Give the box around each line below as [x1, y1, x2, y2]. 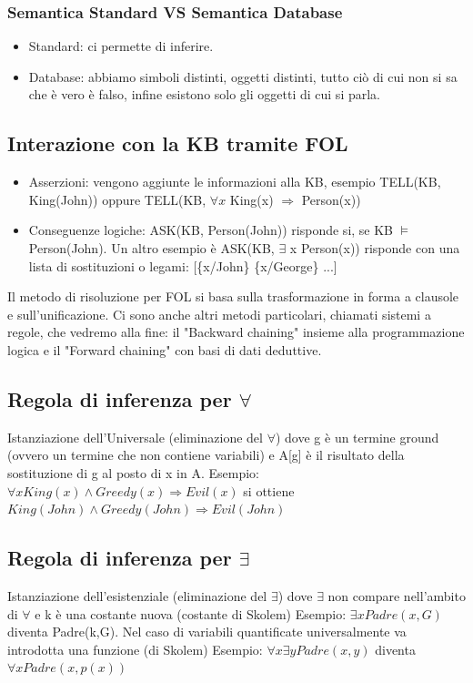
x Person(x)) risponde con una [289, 238, 460, 257]
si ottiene [243, 481, 295, 500]
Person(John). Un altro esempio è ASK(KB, [28, 238, 275, 257]
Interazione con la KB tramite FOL [7, 129, 348, 158]
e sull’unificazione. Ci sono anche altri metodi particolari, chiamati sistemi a [7, 304, 431, 323]
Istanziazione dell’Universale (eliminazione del [7, 427, 263, 446]
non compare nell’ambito [327, 586, 466, 605]
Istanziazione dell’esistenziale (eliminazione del [7, 586, 267, 605]
